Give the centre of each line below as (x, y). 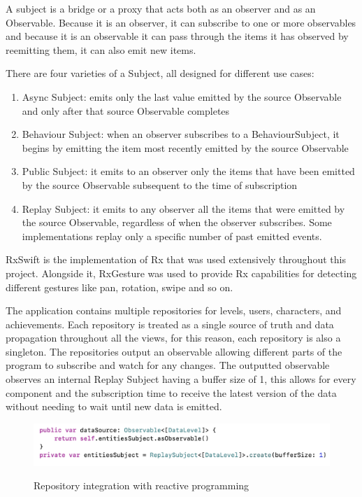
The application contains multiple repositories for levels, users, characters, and (174, 310)
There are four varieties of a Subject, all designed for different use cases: (160, 73)
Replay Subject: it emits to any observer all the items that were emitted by (183, 208)
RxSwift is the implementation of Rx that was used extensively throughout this (176, 259)
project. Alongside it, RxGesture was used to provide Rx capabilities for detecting (181, 273)
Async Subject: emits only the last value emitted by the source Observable (182, 96)
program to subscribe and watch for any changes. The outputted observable (168, 365)
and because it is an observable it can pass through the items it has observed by (177, 36)
